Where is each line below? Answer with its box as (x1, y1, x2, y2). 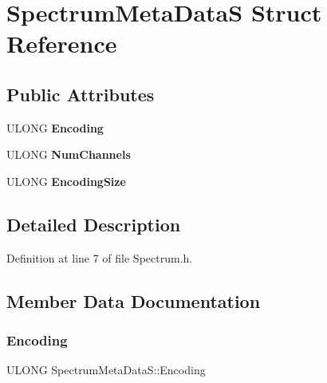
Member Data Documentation (6, 288, 261, 313)
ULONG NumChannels (6, 146, 131, 163)
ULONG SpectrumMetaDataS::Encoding (6, 361, 206, 378)
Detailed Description (6, 211, 181, 236)
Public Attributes (6, 81, 155, 106)
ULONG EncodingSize (6, 172, 126, 189)
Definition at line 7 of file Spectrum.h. (6, 249, 193, 266)
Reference (6, 27, 117, 60)
